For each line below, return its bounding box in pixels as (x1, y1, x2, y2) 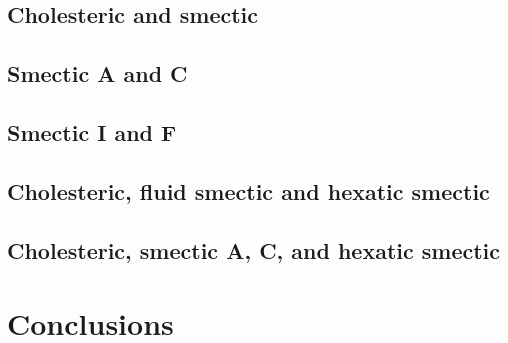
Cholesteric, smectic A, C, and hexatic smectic (7, 234, 501, 265)
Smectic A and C (7, 58, 188, 89)
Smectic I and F (7, 116, 177, 147)
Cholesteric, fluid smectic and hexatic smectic (7, 175, 490, 206)
